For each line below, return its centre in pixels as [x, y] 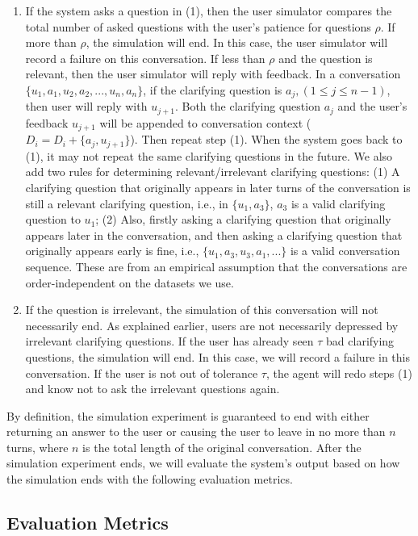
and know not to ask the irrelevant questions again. [153, 389]
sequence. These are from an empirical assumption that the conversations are [216, 266]
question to [53, 219]
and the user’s [372, 106]
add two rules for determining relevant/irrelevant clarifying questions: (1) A [213, 172]
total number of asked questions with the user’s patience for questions [198, 26]
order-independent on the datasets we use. [130, 282]
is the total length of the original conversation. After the [222, 447]
